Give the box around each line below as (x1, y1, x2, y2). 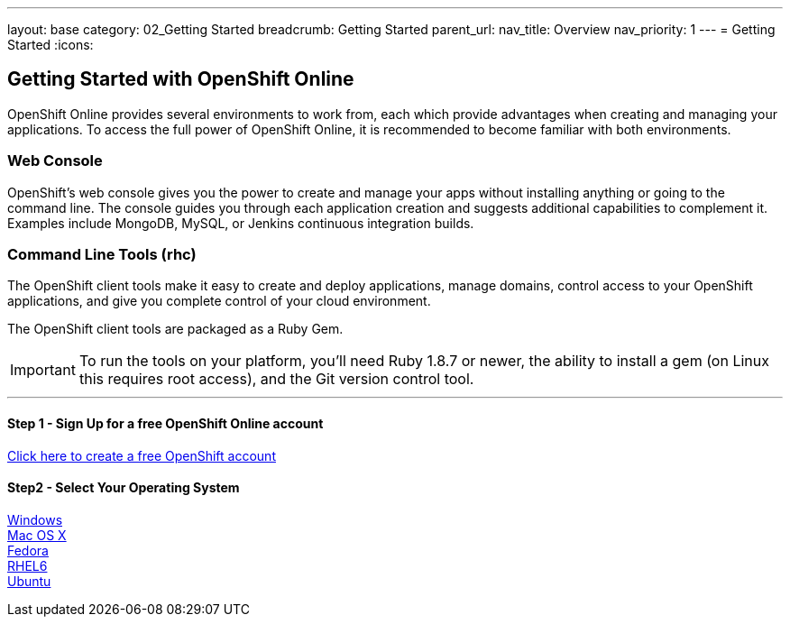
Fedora (7, 542, 49, 558)
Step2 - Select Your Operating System (7, 480, 240, 496)
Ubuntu (7, 573, 51, 589)
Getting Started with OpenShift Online (7, 68, 354, 91)
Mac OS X (7, 527, 67, 543)
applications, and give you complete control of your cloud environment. (7, 293, 431, 309)
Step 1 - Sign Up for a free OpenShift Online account (7, 415, 324, 431)
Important (10, 361, 76, 380)
